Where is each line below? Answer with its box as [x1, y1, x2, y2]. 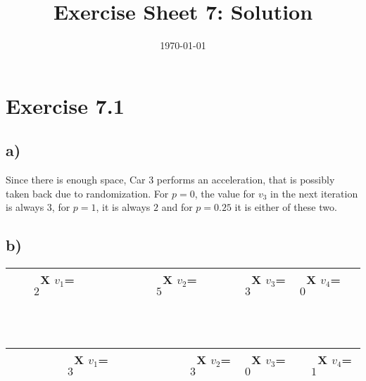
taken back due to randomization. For [6, 186, 169, 200]
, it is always [96, 200, 151, 214]
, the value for [194, 186, 255, 200]
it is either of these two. [234, 200, 337, 214]
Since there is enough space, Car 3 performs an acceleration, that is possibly [6, 172, 335, 187]
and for [161, 200, 193, 214]
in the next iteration [270, 186, 358, 200]
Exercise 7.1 [6, 91, 125, 120]
